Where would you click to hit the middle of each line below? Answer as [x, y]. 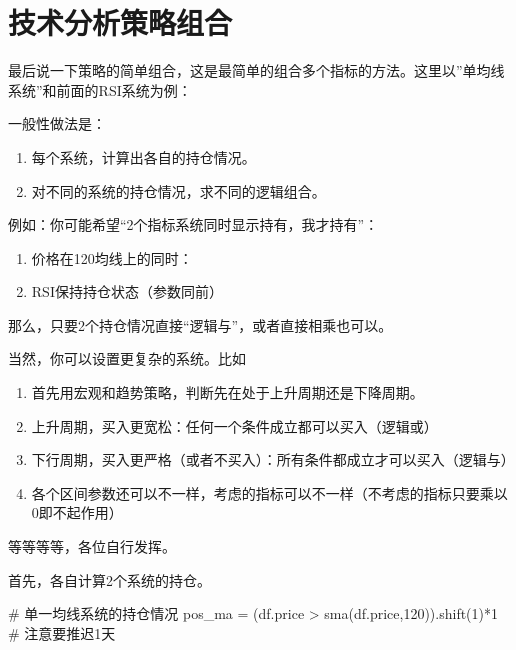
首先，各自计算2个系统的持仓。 [109, 579]
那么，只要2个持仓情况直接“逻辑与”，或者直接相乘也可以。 [200, 324]
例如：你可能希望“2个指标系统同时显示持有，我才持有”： [193, 224]
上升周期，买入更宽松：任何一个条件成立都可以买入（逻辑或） [234, 425]
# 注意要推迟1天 [62, 632]
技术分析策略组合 [120, 22]
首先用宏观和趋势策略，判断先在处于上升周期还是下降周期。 [227, 392]
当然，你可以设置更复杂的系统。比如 [127, 358]
